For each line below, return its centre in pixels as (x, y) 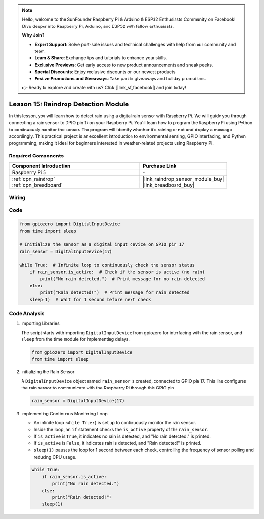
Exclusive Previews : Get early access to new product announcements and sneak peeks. (124, 65)
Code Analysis (27, 313)
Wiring (17, 197)
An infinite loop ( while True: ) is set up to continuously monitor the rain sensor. (115, 422)
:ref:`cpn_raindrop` (33, 179)
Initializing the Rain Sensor (48, 372)
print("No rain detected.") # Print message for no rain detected (122, 279)
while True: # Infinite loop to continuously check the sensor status (107, 265)
